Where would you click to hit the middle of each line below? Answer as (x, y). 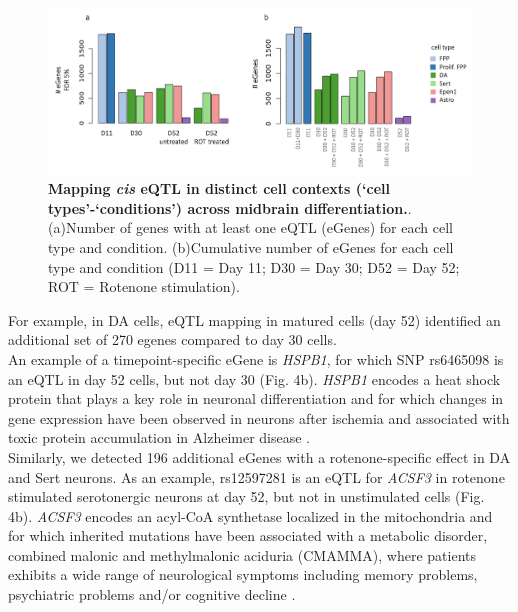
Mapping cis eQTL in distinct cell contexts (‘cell (219, 188)
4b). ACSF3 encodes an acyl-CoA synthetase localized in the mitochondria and (250, 515)
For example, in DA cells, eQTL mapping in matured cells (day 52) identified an (254, 319)
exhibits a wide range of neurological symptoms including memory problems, (243, 574)
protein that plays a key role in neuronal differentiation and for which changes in (256, 398)
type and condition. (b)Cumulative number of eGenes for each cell (251, 246)
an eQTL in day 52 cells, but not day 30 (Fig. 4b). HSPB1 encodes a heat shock (254, 378)
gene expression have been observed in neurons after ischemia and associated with (259, 417)
